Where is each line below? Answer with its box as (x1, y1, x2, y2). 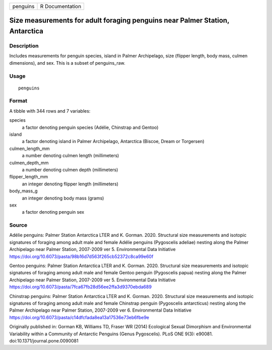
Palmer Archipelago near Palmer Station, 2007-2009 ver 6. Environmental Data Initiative (9, 307, 191, 313)
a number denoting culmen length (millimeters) (22, 153, 119, 159)
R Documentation (40, 3, 82, 10)
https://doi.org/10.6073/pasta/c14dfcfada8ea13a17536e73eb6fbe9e (9, 314, 150, 320)
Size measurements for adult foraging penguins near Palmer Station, (9, 16, 230, 25)
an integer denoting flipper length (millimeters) (22, 181, 118, 187)
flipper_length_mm (9, 174, 48, 180)
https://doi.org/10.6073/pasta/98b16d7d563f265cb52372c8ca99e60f (9, 253, 154, 260)
